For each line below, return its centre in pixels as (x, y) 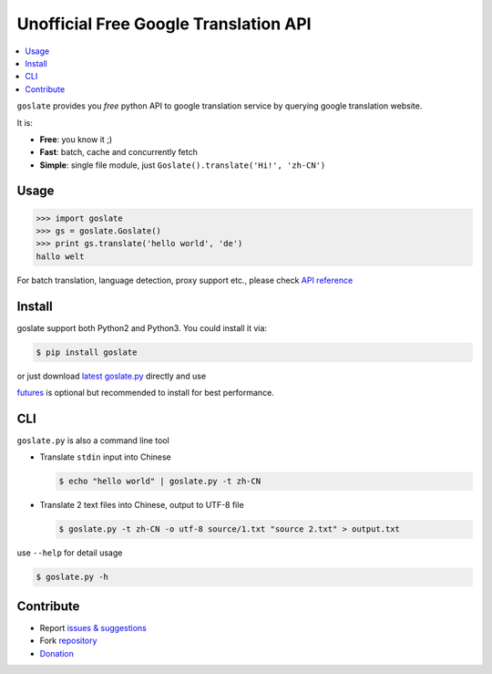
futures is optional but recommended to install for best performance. (146, 393)
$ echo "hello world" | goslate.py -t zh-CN (160, 482)
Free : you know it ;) (76, 139)
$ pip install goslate (87, 352)
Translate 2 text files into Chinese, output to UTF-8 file (142, 505)
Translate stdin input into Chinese (106, 457)
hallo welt (60, 256)
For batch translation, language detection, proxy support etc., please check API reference (185, 280)
